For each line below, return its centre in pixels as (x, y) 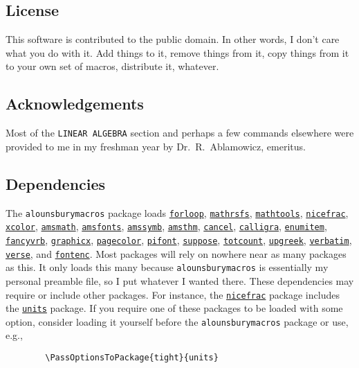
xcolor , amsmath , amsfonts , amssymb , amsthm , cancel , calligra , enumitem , (166, 226)
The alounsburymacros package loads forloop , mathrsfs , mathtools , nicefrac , (177, 212)
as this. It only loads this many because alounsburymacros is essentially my (167, 267)
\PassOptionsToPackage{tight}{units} (132, 358)
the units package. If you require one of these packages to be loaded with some (174, 308)
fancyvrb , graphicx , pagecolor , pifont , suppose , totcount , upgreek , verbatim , (179, 239)
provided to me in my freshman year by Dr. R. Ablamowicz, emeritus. (156, 146)
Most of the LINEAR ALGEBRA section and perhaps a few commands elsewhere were (180, 133)
